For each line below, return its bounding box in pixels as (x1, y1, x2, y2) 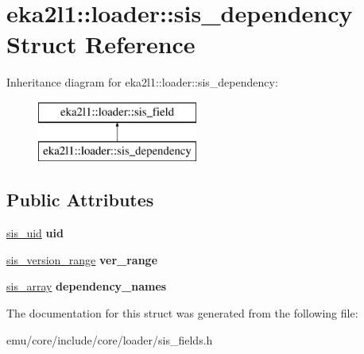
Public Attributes (6, 187, 154, 212)
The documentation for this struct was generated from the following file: (6, 305, 358, 321)
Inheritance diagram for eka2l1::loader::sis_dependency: (6, 74, 278, 90)
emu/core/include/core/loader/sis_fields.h (6, 331, 213, 348)
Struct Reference (6, 28, 196, 60)
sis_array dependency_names (6, 278, 167, 294)
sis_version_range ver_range (6, 251, 158, 267)
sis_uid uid (6, 225, 64, 241)
